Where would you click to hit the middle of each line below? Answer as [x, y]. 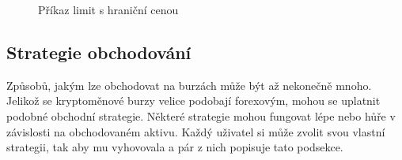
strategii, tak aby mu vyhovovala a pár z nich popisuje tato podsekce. [175, 147]
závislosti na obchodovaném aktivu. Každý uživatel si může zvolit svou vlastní [196, 131]
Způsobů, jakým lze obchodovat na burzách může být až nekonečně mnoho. [189, 85]
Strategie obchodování [99, 52]
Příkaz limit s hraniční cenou [108, 9]
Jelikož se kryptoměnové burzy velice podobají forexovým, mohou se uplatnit [193, 100]
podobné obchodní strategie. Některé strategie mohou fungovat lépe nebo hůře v [201, 115]
